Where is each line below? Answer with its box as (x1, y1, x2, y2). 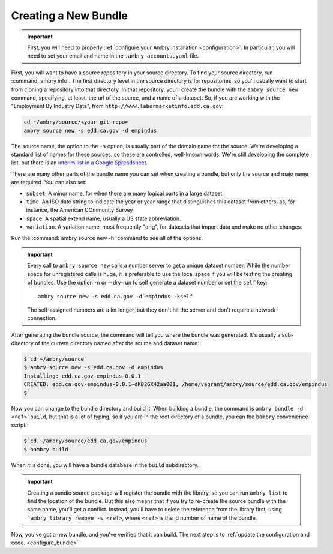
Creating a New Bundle (11, 9, 128, 22)
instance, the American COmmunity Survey (26, 206, 133, 214)
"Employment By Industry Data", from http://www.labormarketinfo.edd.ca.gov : (11, 103, 224, 110)
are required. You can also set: (11, 179, 87, 186)
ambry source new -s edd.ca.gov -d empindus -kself (38, 293, 193, 300)
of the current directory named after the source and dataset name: (35, 340, 199, 347)
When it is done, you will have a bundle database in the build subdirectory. (11, 461, 199, 468)
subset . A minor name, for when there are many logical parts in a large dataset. (26, 190, 224, 197)
